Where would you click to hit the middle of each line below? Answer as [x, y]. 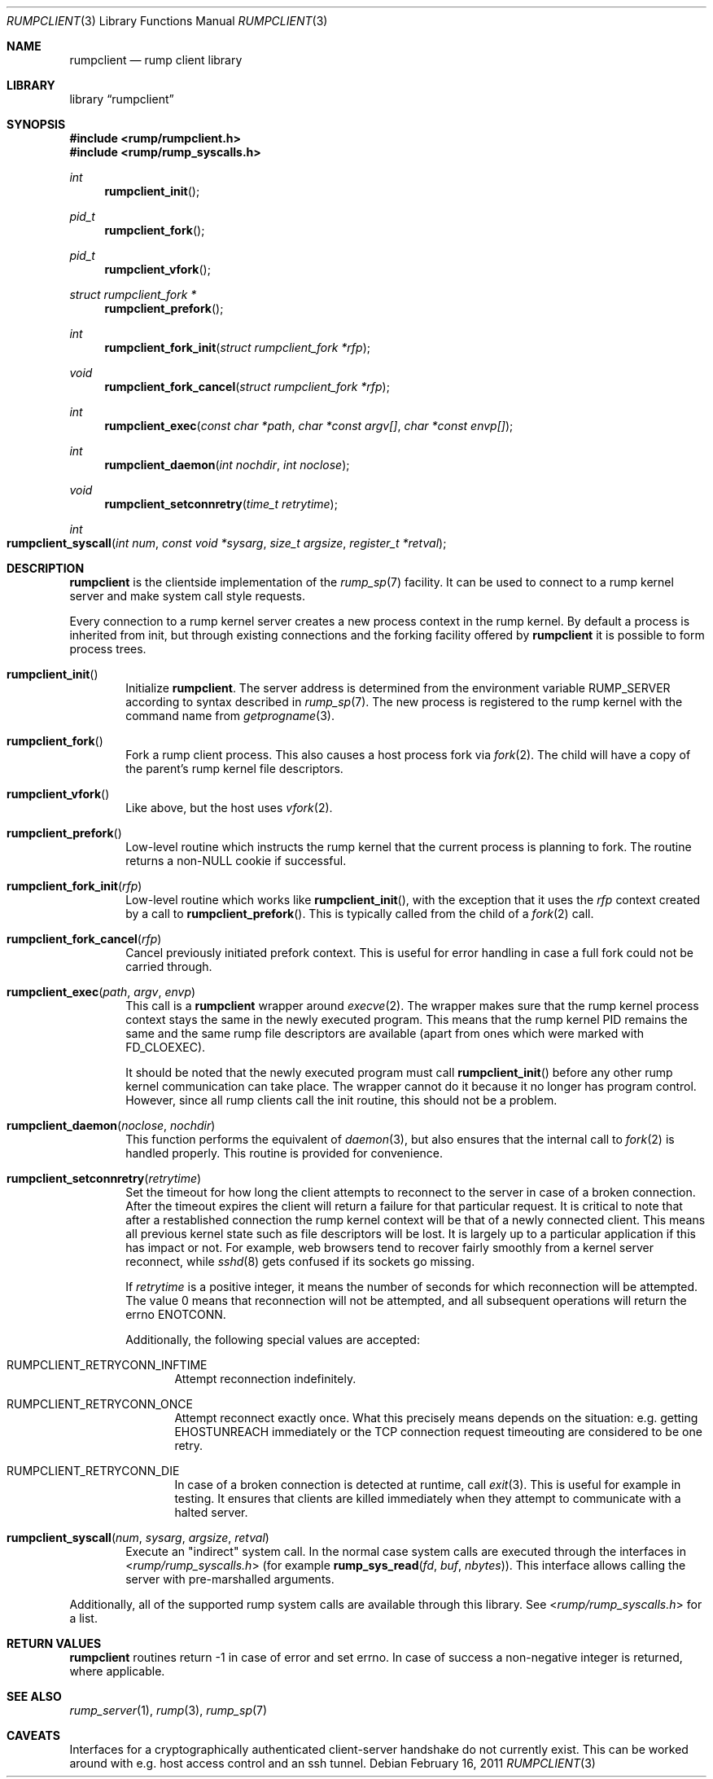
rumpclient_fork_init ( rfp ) [74, 886]
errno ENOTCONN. [176, 1314]
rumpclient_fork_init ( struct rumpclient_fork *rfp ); [237, 347]
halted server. [211, 1512]
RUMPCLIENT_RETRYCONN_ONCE [100, 1404]
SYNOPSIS [36, 124]
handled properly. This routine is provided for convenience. [284, 1153]
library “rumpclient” [122, 99]
